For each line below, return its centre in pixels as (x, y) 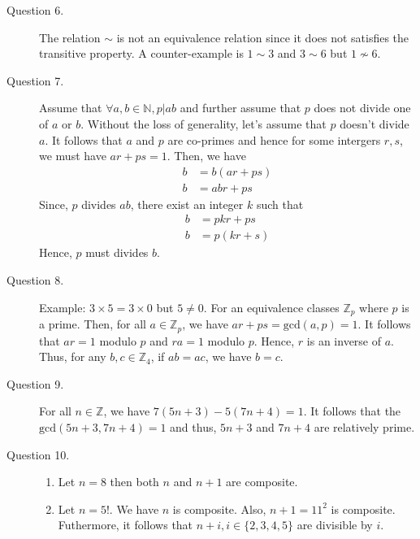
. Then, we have (206, 156)
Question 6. (35, 10)
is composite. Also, (219, 509)
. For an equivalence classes (271, 307)
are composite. (262, 482)
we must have (73, 156)
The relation (70, 37)
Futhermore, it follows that (126, 525)
